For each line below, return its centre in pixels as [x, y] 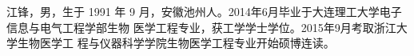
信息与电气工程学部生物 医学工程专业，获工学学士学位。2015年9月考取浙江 [201, 27]
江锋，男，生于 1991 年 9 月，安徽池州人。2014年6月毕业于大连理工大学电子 [204, 11]
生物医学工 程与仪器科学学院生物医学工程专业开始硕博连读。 [176, 43]
